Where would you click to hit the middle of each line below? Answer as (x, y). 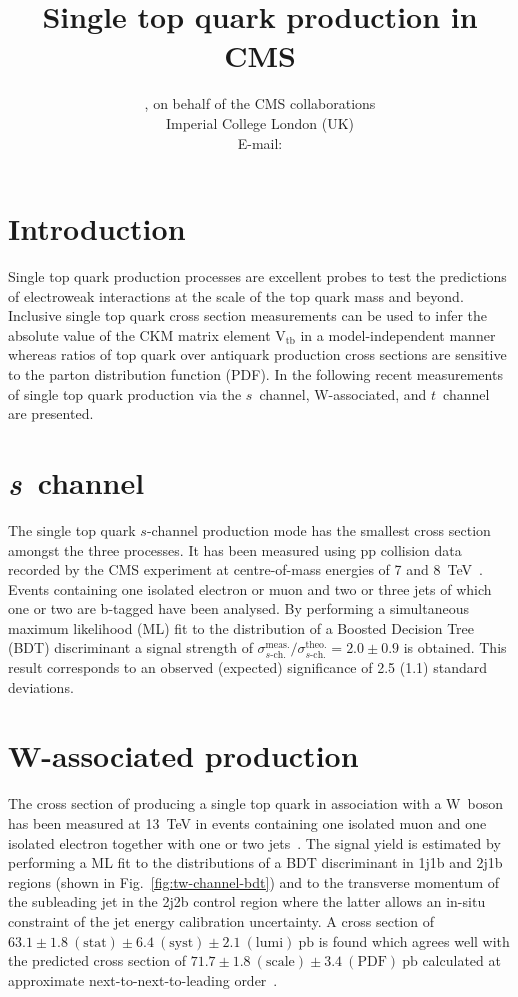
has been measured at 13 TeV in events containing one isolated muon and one (247, 822)
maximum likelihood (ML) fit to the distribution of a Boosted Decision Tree (241, 627)
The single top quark (72, 529)
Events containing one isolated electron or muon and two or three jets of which (250, 588)
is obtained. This (455, 647)
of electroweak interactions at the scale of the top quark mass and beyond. (236, 295)
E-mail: (260, 142)
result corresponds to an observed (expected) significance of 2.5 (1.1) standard (247, 667)
